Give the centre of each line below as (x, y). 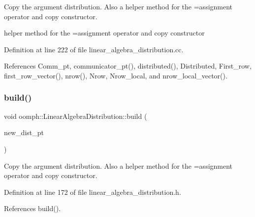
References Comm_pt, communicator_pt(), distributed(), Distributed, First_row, (128, 66)
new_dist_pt (24, 132)
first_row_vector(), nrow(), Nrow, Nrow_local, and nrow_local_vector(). (116, 75)
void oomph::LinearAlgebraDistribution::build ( (76, 116)
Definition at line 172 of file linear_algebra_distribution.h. (93, 192)
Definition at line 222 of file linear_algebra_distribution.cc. (94, 49)
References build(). (32, 208)
